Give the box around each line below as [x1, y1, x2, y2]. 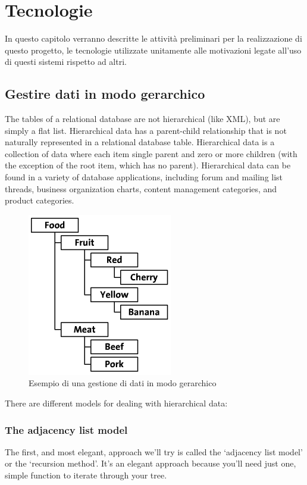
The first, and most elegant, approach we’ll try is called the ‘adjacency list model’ [5, 445, 303, 458]
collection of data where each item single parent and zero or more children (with [5, 147, 297, 159]
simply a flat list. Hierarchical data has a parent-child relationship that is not [5, 124, 287, 136]
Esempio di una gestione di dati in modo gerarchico [29, 377, 217, 389]
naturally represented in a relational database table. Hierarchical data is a [5, 136, 275, 148]
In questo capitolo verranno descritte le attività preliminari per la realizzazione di [5, 32, 302, 45]
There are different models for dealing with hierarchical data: [5, 397, 228, 409]
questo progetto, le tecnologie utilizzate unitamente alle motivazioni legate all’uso [5, 43, 302, 56]
